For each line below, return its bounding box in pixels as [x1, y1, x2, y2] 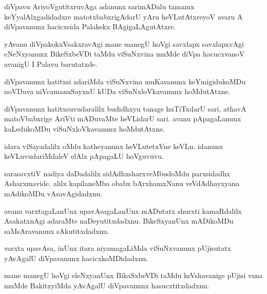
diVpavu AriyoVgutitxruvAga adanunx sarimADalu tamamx [4, 1, 195, 11]
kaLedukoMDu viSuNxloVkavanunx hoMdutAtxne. [4, 123, 165, 134]
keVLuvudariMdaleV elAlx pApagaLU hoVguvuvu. [4, 151, 164, 161]
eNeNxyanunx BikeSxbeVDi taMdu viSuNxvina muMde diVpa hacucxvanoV [4, 48, 245, 59]
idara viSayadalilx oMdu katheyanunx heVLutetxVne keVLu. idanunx [4, 140, 223, 151]
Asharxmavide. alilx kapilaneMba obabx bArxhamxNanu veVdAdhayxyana [4, 178, 240, 189]
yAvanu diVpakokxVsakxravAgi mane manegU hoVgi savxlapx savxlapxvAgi [4, 38, 244, 49]
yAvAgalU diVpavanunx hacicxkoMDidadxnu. [4, 252, 148, 263]
